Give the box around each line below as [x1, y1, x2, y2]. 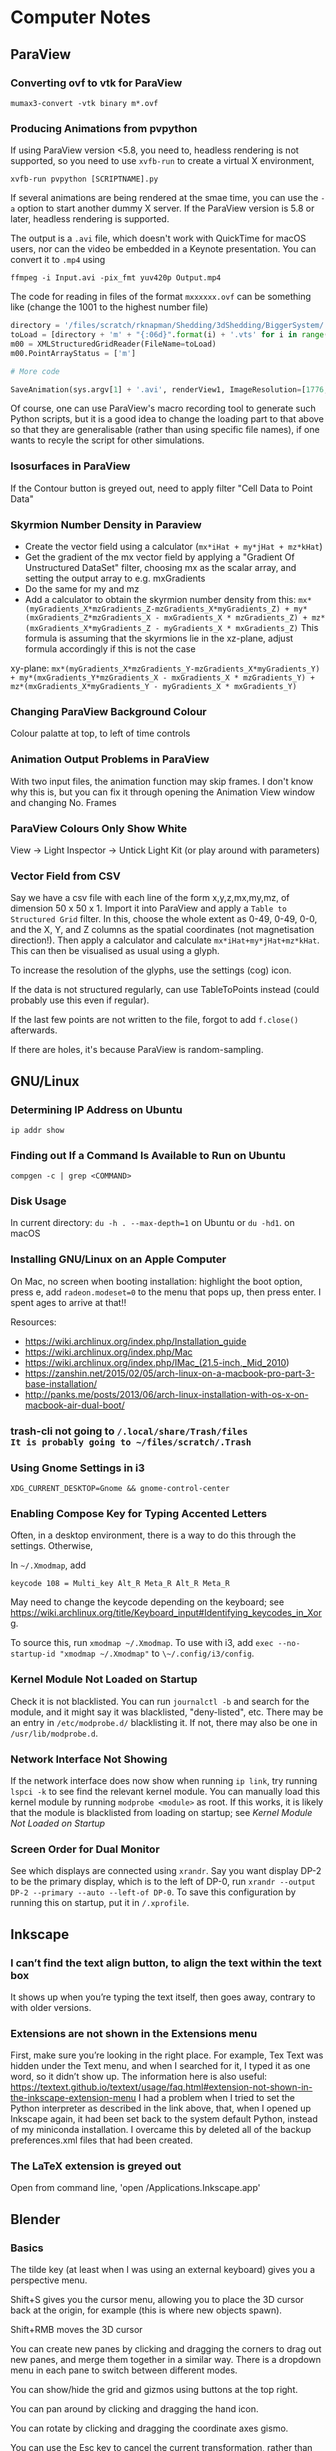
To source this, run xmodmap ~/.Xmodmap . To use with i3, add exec [10, 1637, 274, 1649]
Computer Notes [10, 6, 152, 29]
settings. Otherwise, [10, 1540, 93, 1552]
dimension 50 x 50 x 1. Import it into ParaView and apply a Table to [10, 902, 287, 915]
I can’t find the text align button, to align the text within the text [10, 1956, 322, 1970]
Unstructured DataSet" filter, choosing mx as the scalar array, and [24, 562, 297, 574]
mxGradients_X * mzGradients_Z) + [163, 613, 308, 623]
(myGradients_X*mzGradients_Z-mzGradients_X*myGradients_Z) [24, 604, 281, 615]
